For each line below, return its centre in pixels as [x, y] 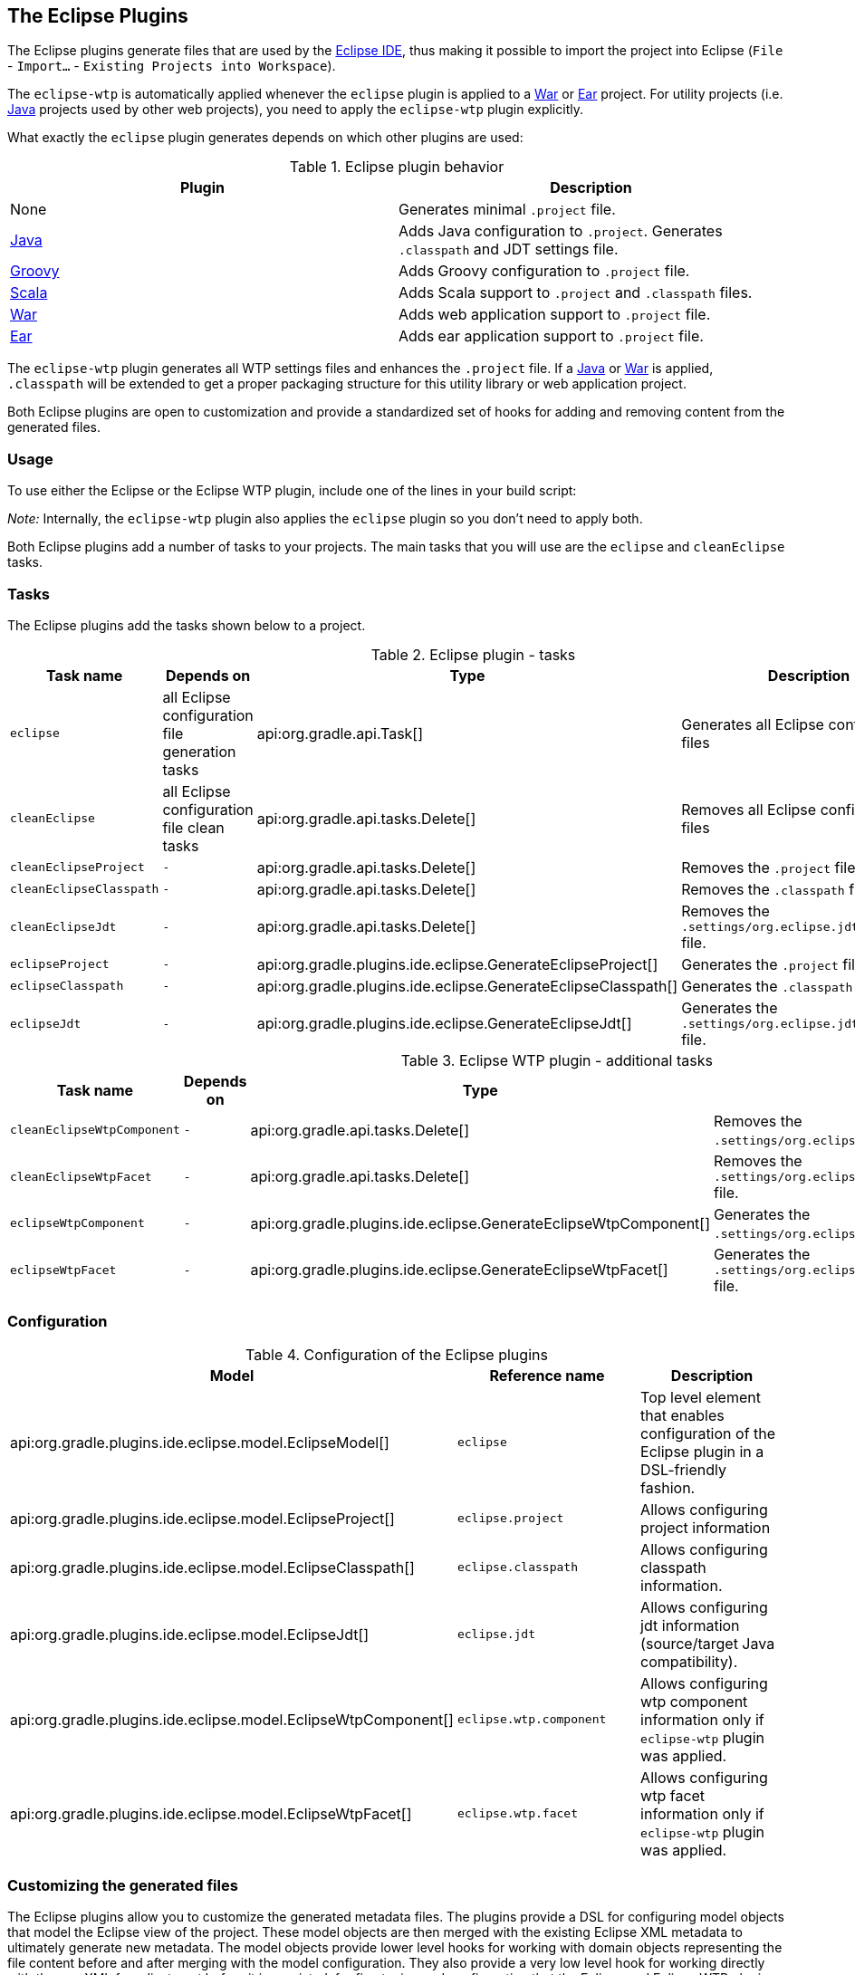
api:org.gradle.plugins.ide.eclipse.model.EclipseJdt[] [190, 1634]
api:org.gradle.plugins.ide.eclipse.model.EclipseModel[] [200, 1442]
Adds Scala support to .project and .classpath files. [576, 293]
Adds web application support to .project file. [555, 315]
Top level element [701, 1397]
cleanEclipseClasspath [85, 889]
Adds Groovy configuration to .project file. [544, 271]
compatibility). [689, 1661]
